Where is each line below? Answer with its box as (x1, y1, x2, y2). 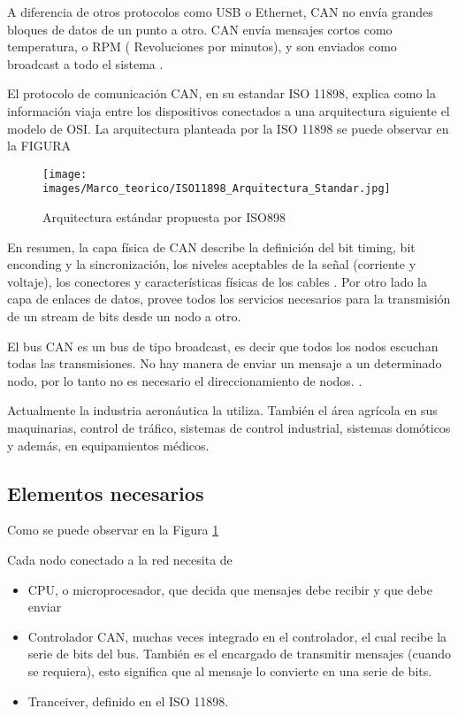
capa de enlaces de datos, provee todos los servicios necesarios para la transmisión (7, 289, 451, 308)
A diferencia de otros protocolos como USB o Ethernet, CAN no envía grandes (7, 3, 433, 20)
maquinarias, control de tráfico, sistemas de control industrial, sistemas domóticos (7, 419, 451, 436)
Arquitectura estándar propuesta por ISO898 (42, 208, 286, 227)
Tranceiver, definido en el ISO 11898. (27, 691, 229, 710)
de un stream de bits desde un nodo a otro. (7, 307, 241, 326)
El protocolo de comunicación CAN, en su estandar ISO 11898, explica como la (7, 84, 436, 103)
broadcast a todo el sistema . (7, 54, 164, 73)
